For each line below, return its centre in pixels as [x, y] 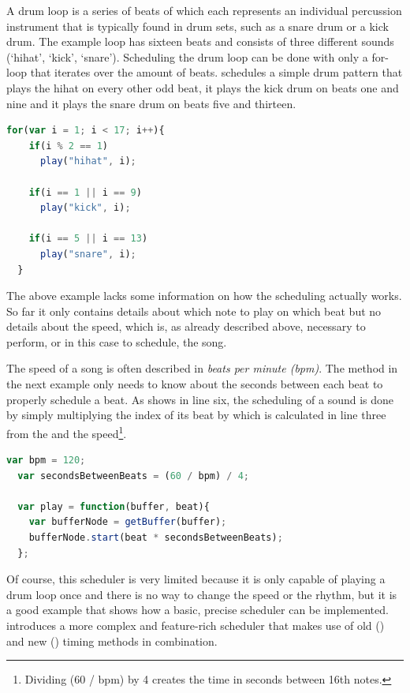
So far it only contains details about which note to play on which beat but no [194, 311]
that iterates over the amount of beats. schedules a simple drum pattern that [216, 72]
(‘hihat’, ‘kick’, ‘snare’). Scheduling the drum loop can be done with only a [187, 56]
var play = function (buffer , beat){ [114, 506]
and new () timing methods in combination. [112, 641]
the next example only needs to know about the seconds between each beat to [195, 384]
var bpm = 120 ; [46, 461]
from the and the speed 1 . [67, 432]
